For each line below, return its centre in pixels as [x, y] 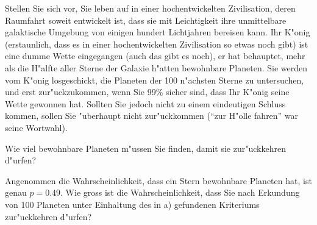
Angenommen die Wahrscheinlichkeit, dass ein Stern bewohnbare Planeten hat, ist [158, 180]
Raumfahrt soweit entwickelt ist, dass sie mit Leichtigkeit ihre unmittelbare [146, 20]
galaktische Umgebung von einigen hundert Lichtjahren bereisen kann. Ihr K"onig [158, 32]
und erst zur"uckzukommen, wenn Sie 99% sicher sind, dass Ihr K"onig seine [147, 92]
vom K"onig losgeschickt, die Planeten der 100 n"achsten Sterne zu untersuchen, [155, 80]
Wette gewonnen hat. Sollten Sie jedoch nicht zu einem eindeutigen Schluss [145, 103]
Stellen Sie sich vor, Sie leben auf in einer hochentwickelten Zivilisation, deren [150, 8]
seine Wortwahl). [36, 127]
